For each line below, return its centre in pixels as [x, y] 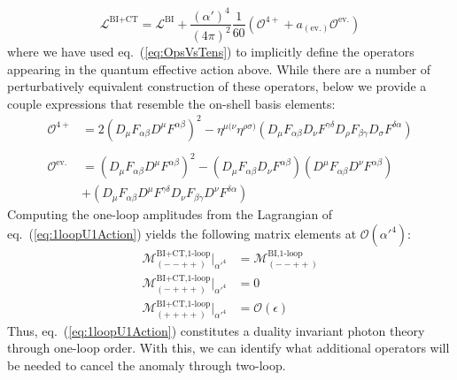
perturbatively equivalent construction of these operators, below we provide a [217, 86]
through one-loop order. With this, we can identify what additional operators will [228, 348]
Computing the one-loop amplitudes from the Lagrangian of [170, 214]
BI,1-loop [285, 254]
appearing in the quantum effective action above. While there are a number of [219, 68]
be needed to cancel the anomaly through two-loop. [147, 365]
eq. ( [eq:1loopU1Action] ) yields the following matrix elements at [182, 233]
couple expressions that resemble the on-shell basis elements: [171, 103]
